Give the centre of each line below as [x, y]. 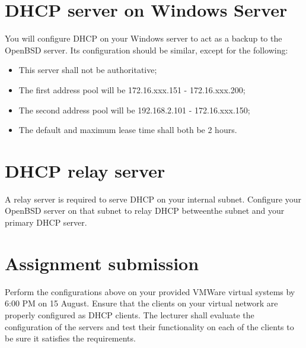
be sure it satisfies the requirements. [70, 338]
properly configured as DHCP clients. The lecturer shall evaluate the [130, 314]
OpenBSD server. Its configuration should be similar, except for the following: [146, 50]
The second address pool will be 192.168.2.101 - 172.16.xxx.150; [134, 110]
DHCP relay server [85, 170]
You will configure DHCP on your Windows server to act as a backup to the [144, 38]
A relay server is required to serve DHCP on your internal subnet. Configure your [153, 199]
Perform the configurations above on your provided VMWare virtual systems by [150, 291]
